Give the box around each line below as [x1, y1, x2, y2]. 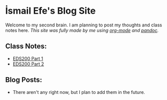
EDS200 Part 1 [12, 55, 43, 61]
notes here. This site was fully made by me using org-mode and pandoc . [5, 27, 159, 33]
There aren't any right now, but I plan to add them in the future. [12, 89, 146, 95]
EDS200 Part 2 [12, 61, 44, 67]
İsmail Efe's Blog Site [5, 5, 96, 17]
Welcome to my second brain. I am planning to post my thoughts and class [5, 22, 162, 28]
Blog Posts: [5, 76, 42, 84]
